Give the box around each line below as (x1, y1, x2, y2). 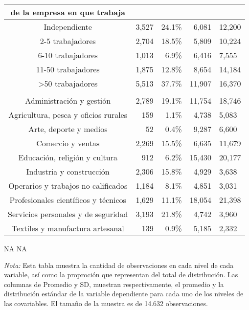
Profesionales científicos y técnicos (9, 194, 126, 205)
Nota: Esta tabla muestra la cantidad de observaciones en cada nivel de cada (4, 260, 234, 270)
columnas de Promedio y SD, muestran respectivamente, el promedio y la (4, 279, 224, 289)
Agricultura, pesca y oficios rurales (8, 109, 128, 120)
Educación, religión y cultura (18, 152, 117, 163)
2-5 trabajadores (40, 35, 96, 46)
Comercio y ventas (36, 137, 100, 149)
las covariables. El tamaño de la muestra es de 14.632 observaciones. (4, 298, 208, 308)
